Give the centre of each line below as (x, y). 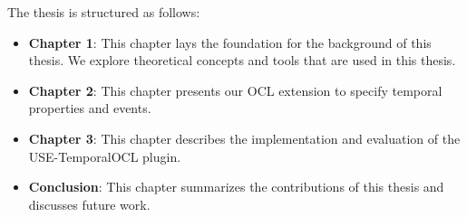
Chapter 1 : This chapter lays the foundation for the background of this (230, 42)
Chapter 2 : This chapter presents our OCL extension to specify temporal (235, 90)
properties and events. (90, 108)
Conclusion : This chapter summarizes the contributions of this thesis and (236, 187)
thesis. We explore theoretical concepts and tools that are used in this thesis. (242, 60)
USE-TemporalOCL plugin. (105, 156)
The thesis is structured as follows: (104, 12)
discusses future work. (89, 204)
